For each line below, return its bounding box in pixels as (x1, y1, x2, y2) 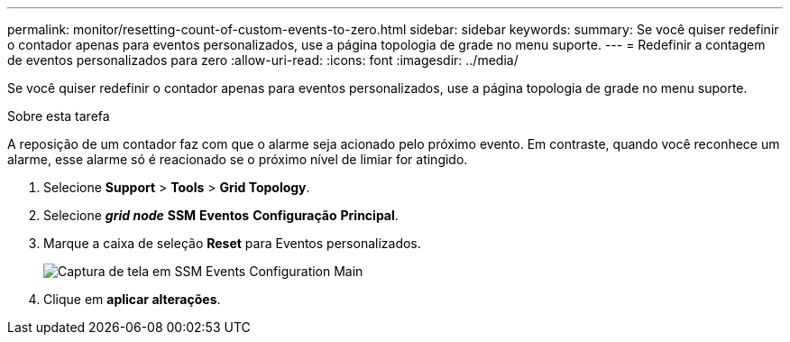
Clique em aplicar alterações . (43, 291, 221, 307)
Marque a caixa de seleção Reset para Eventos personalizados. (43, 236, 421, 251)
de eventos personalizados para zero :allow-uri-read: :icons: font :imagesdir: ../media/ (7, 52, 519, 68)
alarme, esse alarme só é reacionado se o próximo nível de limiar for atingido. (7, 152, 468, 167)
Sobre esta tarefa (7, 108, 110, 124)
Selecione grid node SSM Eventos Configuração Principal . (43, 208, 399, 223)
